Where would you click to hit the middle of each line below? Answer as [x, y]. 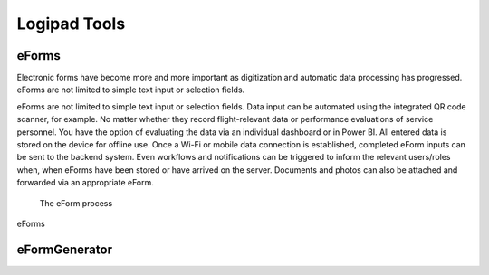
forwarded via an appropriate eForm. [85, 183]
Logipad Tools [71, 24]
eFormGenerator [65, 249]
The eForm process [76, 203]
